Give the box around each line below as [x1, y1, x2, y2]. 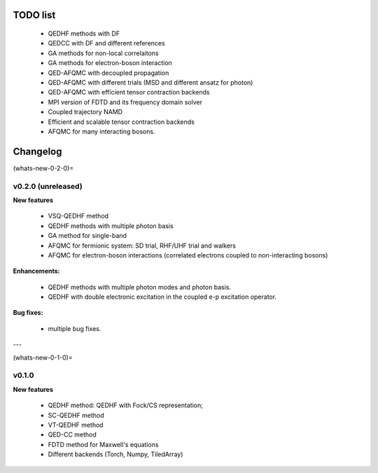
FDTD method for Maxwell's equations [48, 440, 159, 449]
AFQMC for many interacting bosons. [48, 127, 155, 136]
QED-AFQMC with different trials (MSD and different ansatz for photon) [48, 78, 253, 87]
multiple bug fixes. [48, 324, 101, 332]
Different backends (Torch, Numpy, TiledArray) [48, 450, 183, 458]
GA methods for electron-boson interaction [48, 59, 173, 67]
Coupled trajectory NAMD [48, 108, 122, 116]
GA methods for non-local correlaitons [48, 49, 159, 57]
